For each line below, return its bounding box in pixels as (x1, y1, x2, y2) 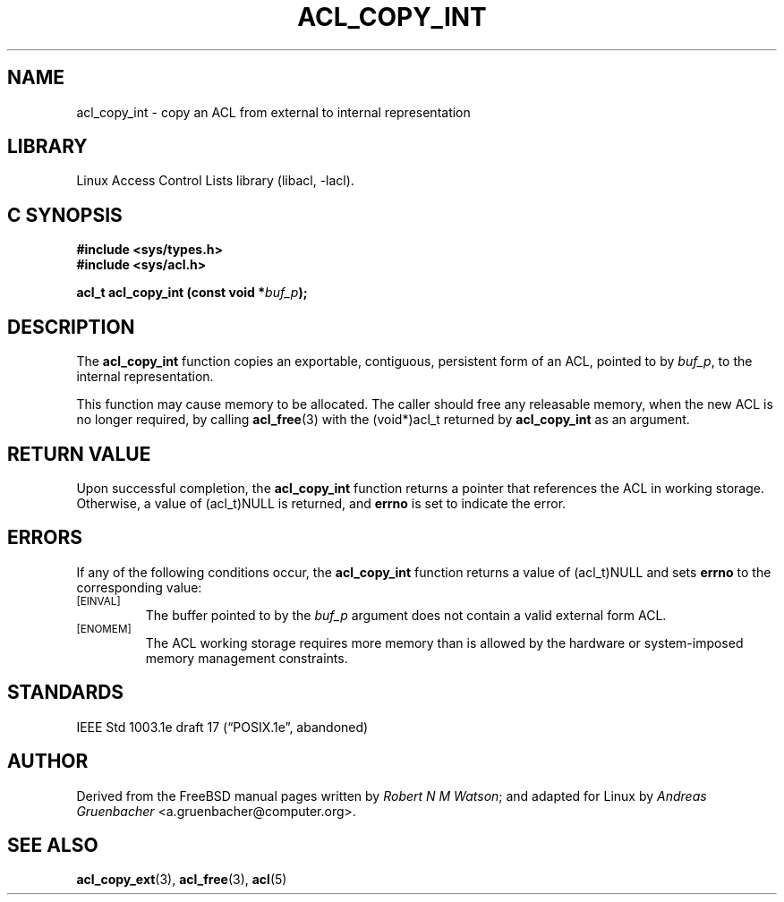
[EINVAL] (76, 594, 121, 608)
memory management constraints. (145, 650, 348, 666)
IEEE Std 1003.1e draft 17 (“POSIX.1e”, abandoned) (76, 719, 369, 735)
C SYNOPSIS (7, 203, 123, 226)
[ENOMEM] (76, 622, 132, 635)
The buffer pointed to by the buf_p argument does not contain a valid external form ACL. (145, 607, 667, 623)
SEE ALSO (7, 833, 98, 856)
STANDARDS (7, 681, 124, 704)
